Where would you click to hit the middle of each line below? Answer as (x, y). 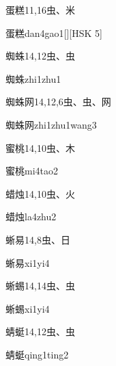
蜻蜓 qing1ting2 (37, 354)
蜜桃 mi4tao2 (32, 171)
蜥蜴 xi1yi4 (28, 308)
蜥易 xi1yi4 (28, 262)
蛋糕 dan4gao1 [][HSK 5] (54, 32)
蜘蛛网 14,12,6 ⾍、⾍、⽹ (58, 102)
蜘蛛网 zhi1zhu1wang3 (51, 124)
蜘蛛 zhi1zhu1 (33, 78)
